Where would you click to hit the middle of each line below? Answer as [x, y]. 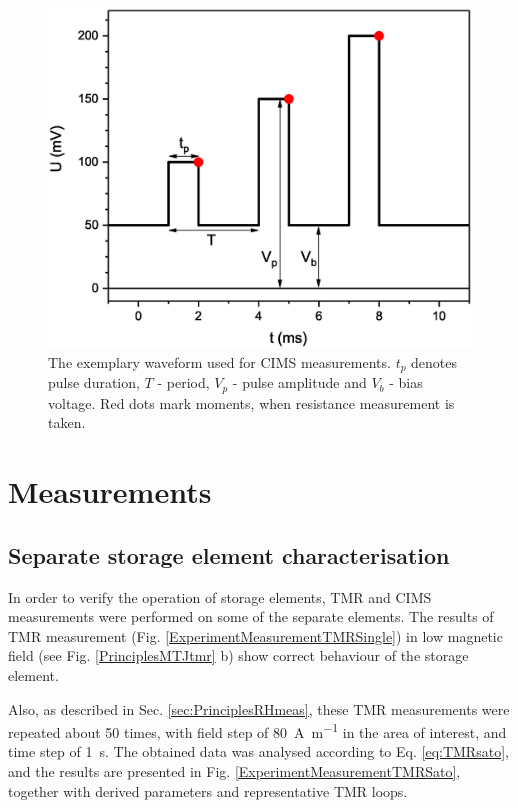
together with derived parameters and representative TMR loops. [208, 790]
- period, [183, 382]
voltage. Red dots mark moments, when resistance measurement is [251, 402]
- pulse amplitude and [299, 382]
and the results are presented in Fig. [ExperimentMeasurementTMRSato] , [234, 771]
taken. [67, 422]
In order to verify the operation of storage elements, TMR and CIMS [220, 596]
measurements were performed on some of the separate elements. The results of [251, 616]
